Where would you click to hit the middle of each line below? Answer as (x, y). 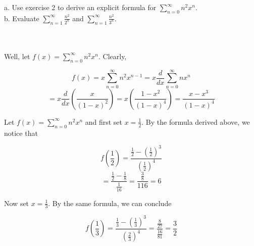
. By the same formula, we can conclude (110, 203)
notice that (21, 133)
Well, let (17, 56)
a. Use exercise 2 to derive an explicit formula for (80, 7)
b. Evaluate (22, 18)
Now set (17, 203)
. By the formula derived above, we (196, 121)
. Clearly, (112, 56)
